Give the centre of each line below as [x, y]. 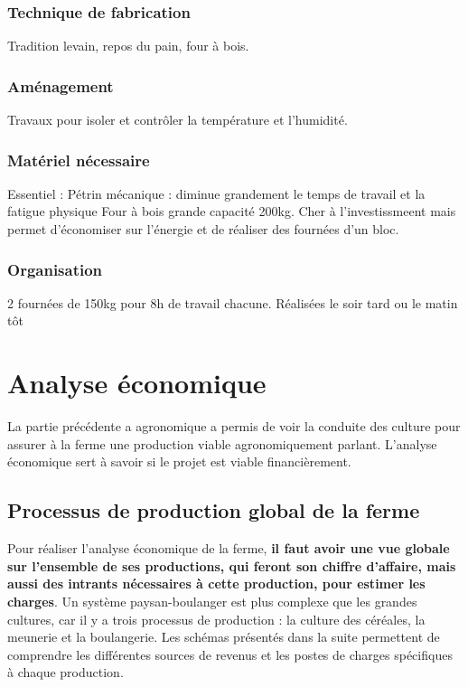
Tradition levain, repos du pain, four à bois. [128, 46]
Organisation [55, 269]
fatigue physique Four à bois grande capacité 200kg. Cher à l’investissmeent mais [232, 211]
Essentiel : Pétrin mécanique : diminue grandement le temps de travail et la [216, 193]
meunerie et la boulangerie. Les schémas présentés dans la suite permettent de [224, 637]
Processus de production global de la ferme [214, 510]
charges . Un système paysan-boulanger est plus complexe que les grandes [212, 601]
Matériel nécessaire [79, 160]
